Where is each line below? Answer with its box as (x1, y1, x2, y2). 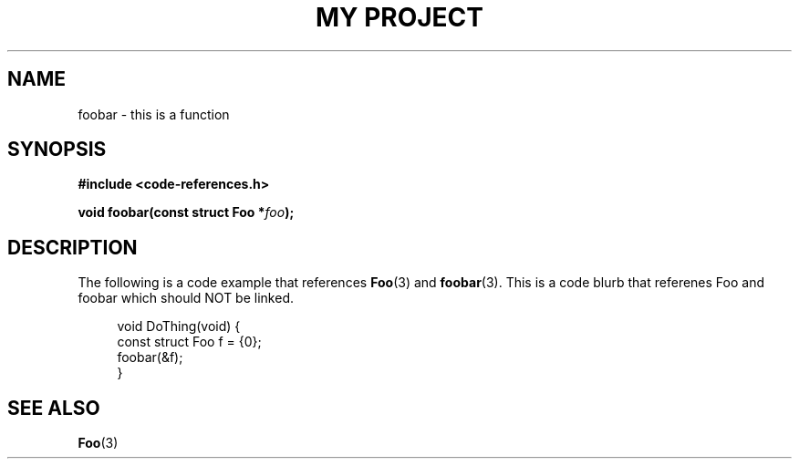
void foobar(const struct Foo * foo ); (78, 204, 295, 221)
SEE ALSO (7, 396, 100, 419)
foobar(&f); (117, 349, 183, 366)
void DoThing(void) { (117, 318, 241, 335)
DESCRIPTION (7, 235, 138, 259)
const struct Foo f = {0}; (117, 334, 262, 350)
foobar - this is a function (78, 106, 230, 122)
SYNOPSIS (7, 138, 107, 161)
